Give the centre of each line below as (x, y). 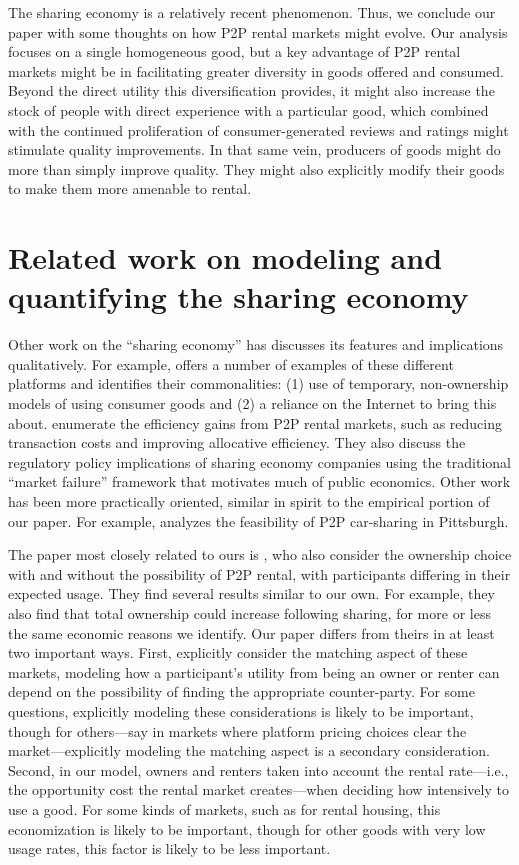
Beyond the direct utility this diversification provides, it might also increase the (251, 90)
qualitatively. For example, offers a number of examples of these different (231, 363)
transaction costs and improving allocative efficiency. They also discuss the (237, 442)
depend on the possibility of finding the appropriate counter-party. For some (241, 691)
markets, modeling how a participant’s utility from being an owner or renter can (254, 671)
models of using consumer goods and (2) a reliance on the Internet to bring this (252, 403)
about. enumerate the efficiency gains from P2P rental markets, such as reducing (255, 422)
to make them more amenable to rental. (130, 188)
